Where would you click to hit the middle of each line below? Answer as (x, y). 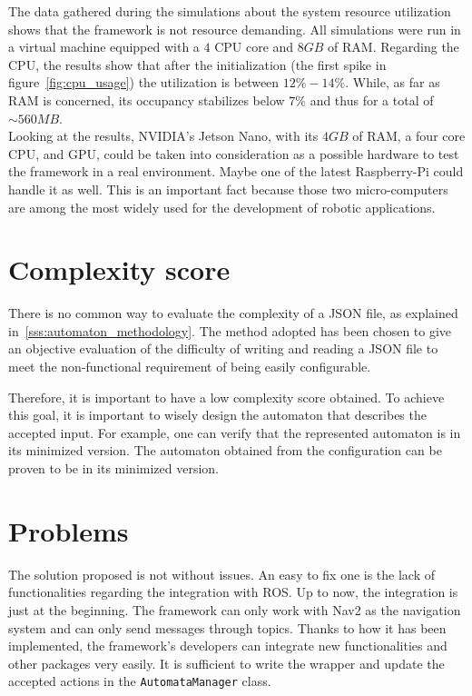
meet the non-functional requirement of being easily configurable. (190, 367)
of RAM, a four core (409, 136)
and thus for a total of (372, 99)
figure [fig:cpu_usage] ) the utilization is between (144, 82)
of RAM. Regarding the (393, 47)
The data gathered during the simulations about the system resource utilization (230, 11)
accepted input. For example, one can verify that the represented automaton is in (235, 432)
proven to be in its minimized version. (114, 468)
